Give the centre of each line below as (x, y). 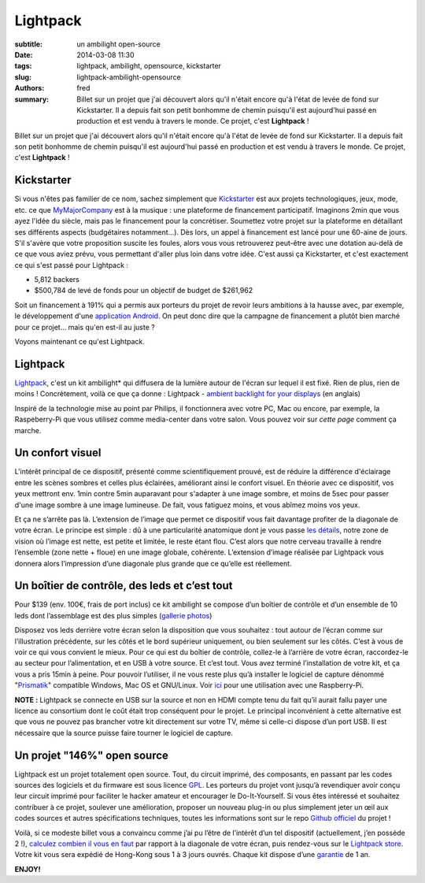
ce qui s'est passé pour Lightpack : (72, 265)
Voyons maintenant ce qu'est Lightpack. (80, 342)
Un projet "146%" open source (92, 755)
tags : (23, 66)
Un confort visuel (58, 453)
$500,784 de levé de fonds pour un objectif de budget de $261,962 (144, 291)
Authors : (30, 88)
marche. (28, 430)
